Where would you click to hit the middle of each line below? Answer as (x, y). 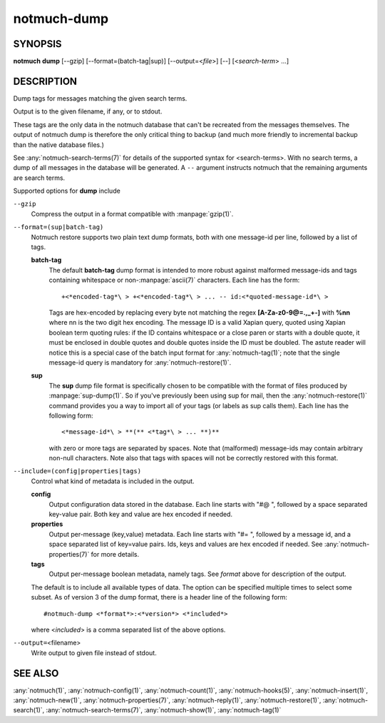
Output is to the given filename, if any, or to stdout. (88, 111)
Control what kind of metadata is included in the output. (113, 481)
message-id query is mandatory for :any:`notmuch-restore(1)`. (140, 362)
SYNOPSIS (37, 44)
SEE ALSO (36, 673)
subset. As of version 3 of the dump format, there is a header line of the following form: (159, 597)
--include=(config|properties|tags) (77, 471)
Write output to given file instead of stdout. (94, 652)
